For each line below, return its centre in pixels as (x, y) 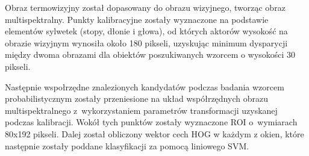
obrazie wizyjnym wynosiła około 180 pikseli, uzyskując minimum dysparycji (146, 42)
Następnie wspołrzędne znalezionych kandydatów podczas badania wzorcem (145, 86)
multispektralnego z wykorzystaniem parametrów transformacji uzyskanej (141, 110)
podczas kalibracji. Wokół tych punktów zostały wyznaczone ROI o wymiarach (151, 122)
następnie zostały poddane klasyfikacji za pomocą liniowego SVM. (127, 145)
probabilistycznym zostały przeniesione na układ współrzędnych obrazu (136, 98)
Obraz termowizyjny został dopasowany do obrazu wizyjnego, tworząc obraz (145, 7)
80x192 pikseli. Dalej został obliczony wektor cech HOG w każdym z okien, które (154, 133)
